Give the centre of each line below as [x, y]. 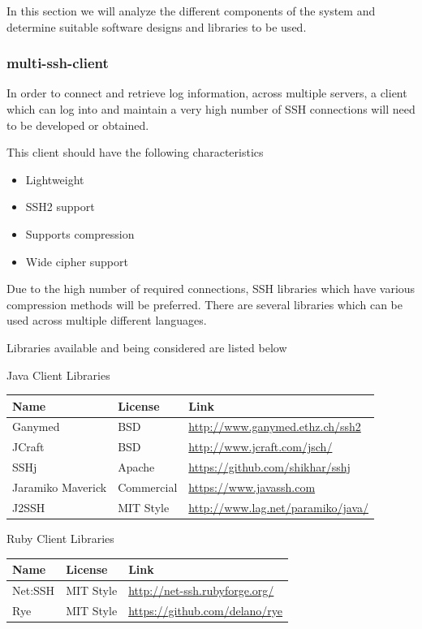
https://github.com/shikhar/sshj [269, 467]
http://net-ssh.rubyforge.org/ [201, 590]
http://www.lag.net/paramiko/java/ [279, 507]
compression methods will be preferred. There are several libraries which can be [205, 304]
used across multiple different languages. [107, 320]
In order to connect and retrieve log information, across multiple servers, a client [207, 93]
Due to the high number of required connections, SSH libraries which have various [211, 289]
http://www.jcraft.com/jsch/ [261, 447]
